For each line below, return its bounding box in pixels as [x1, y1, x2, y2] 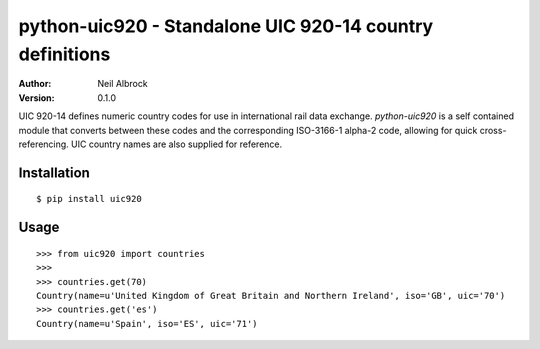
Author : [18, 78, 52, 90]
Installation [18, 164, 90, 181]
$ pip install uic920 [36, 193, 142, 205]
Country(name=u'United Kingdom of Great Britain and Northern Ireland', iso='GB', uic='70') [36, 290, 506, 301]
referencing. [18, 138, 69, 150]
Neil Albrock [97, 78, 149, 90]
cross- [479, 124, 507, 136]
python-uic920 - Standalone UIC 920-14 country [18, 15, 434, 37]
